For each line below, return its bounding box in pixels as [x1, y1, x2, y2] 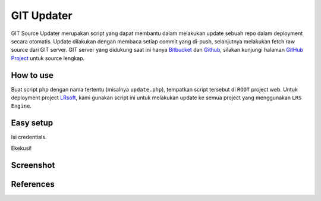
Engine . [11, 102, 32, 109]
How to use [11, 70, 53, 80]
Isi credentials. [11, 134, 47, 141]
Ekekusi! [11, 145, 32, 152]
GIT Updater [11, 9, 73, 22]
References [11, 179, 55, 189]
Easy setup [11, 118, 53, 128]
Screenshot [11, 160, 55, 170]
